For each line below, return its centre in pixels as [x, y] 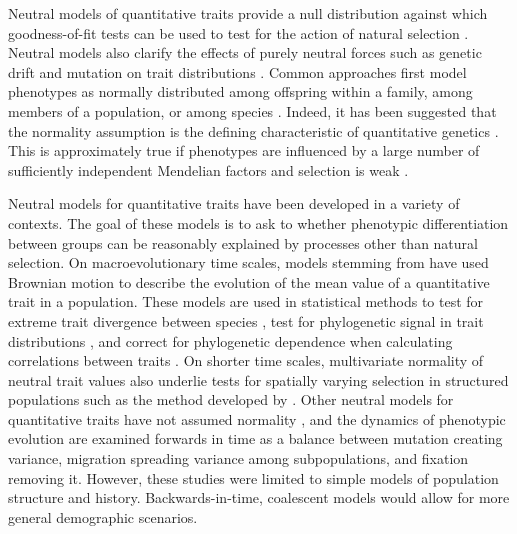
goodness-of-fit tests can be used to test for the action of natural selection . [238, 32]
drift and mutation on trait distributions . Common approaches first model [237, 71]
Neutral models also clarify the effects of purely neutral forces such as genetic [245, 52]
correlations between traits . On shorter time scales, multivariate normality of [246, 360]
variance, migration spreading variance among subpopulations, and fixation [238, 458]
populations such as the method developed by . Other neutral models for [231, 399]
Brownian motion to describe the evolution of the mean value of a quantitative [249, 281]
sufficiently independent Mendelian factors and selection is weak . [208, 169]
